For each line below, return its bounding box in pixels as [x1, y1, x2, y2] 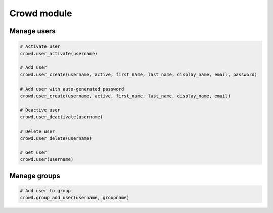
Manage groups [9, 171, 61, 180]
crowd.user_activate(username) [20, 51, 98, 56]
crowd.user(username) [20, 157, 74, 162]
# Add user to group [20, 188, 71, 193]
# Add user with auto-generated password [20, 86, 124, 92]
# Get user [20, 150, 47, 155]
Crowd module [9, 8, 72, 19]
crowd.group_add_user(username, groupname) [20, 195, 130, 201]
